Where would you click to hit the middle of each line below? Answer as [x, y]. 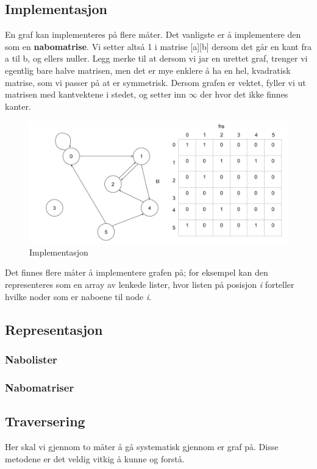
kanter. [18, 106]
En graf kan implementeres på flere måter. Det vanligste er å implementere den [153, 34]
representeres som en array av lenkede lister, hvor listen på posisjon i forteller [150, 285]
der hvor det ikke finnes [244, 94]
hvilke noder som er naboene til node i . [78, 296]
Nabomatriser [40, 387]
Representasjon [54, 329]
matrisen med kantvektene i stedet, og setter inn [95, 94]
